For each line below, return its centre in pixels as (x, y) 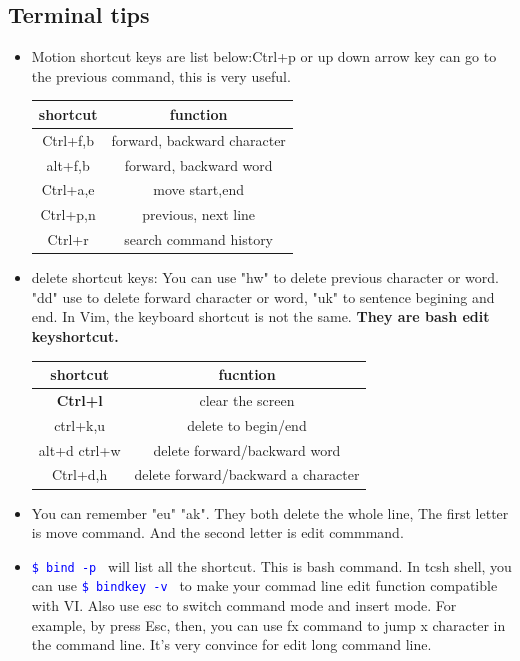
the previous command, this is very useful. (161, 75)
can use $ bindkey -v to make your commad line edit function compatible (264, 585)
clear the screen (247, 399)
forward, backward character (198, 139)
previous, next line (199, 214)
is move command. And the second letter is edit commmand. (217, 532)
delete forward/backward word (247, 449)
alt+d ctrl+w (79, 449)
